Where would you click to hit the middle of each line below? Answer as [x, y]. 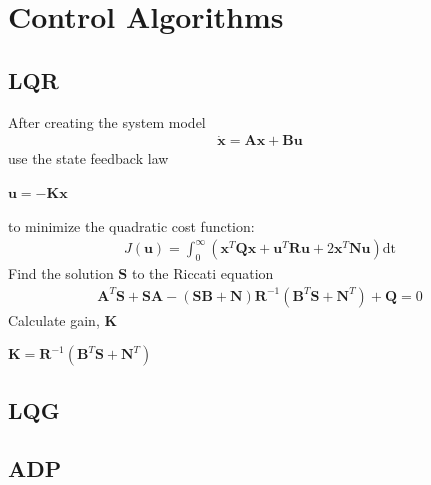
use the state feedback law [88, 158]
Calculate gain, [54, 319]
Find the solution [61, 273]
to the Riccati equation [202, 273]
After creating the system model [107, 121]
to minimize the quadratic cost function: [131, 225]
